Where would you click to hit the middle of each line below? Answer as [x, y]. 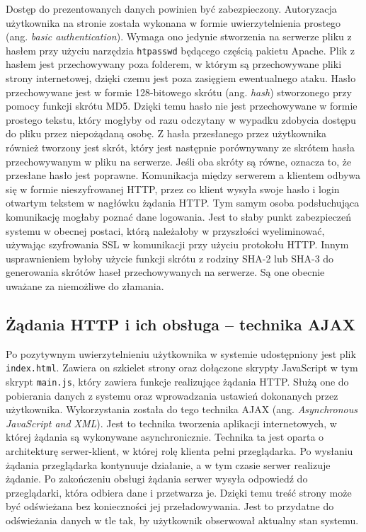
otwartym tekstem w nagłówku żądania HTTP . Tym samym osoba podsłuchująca [183, 203]
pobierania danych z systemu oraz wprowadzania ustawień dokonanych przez [172, 395]
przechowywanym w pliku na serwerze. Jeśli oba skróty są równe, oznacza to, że [179, 161]
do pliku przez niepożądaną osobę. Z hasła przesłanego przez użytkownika [166, 133]
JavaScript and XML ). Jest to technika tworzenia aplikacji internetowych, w [171, 423]
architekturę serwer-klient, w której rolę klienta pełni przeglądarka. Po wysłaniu [179, 451]
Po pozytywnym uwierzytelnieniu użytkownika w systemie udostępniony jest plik [181, 353]
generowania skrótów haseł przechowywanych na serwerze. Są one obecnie [165, 272]
